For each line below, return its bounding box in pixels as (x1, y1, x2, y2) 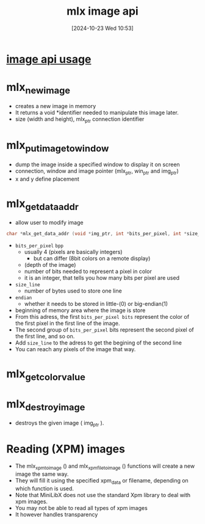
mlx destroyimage (6, 397, 85, 413)
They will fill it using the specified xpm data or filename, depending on (15, 476, 189, 486)
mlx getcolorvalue (6, 367, 85, 383)
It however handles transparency (15, 511, 98, 518)
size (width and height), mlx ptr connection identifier (15, 115, 145, 125)
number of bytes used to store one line (24, 287, 122, 294)
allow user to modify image (15, 219, 84, 227)
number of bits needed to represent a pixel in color (24, 267, 153, 275)
